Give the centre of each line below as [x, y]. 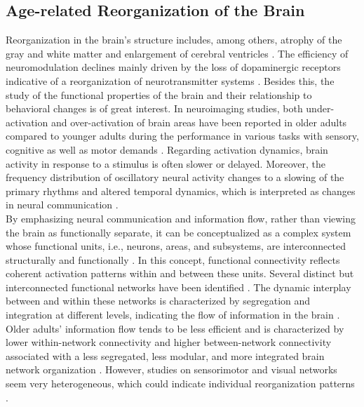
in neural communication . [62, 205]
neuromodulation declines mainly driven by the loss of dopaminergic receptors [173, 67]
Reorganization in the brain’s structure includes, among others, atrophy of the [174, 40]
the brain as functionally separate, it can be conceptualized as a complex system [178, 232]
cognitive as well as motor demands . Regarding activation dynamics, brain [167, 149]
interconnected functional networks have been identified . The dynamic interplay [178, 287]
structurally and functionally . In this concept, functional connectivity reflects [173, 259]
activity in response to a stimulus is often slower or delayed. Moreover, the [166, 163]
